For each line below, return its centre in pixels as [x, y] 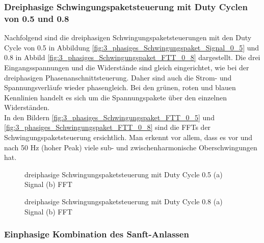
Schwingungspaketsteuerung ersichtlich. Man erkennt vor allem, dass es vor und [128, 137]
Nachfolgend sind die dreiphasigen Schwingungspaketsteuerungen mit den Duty [128, 37]
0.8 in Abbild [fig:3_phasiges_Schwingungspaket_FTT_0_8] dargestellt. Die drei [132, 57]
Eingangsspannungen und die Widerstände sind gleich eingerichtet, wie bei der [127, 67]
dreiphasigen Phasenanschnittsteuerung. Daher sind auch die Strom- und [118, 77]
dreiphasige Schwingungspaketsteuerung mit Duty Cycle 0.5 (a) [124, 174]
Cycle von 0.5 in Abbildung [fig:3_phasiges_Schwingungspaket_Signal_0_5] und [132, 47]
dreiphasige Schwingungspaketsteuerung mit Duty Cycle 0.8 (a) [124, 201]
